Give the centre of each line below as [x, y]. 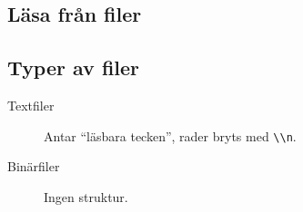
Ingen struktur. [86, 196]
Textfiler [31, 105]
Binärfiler [34, 166]
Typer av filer [74, 67]
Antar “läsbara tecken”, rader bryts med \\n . [170, 135]
